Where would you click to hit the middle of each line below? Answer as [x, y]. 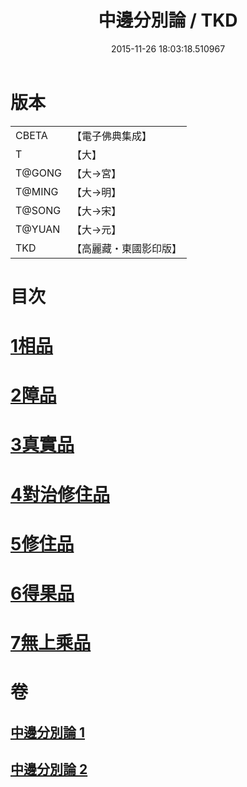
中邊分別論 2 [49, 769]
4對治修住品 [60, 494]
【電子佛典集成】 [111, 136]
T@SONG [38, 210]
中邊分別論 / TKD [168, 20]
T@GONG [38, 173]
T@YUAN [38, 229]
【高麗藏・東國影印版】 [126, 248]
